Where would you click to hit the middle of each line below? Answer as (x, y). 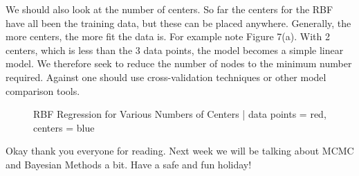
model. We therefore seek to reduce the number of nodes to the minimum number (179, 63)
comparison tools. (43, 90)
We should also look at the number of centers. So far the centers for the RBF (169, 9)
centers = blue (64, 127)
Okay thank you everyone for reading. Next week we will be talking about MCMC (180, 151)
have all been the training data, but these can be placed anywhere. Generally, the (178, 23)
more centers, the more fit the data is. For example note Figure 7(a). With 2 (168, 36)
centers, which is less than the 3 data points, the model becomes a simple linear (175, 50)
